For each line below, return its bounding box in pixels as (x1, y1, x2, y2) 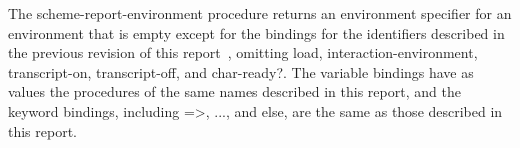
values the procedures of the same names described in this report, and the (8, 81, 461, 102)
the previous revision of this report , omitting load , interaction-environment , (8, 42, 478, 63)
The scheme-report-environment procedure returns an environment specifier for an (8, 3, 512, 23)
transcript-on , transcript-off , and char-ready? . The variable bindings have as (8, 61, 474, 82)
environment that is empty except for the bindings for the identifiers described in (8, 22, 505, 43)
